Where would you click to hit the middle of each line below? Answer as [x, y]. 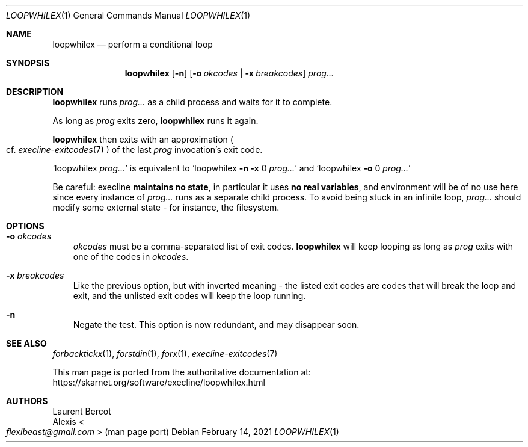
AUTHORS [27, 401]
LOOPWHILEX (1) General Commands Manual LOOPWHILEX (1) [128, 15]
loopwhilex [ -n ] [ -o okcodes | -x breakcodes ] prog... [229, 73]
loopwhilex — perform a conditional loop [133, 44]
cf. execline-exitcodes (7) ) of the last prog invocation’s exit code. [134, 150]
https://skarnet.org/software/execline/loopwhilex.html [159, 382]
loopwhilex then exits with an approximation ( [143, 139]
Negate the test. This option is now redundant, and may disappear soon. [216, 325]
